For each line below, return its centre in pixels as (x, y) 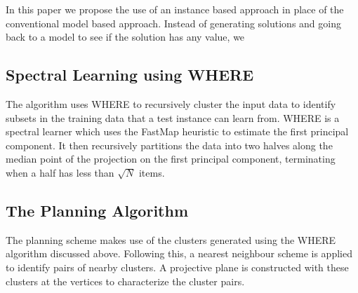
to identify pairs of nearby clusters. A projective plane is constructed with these (177, 267)
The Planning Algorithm (97, 210)
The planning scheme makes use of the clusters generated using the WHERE (171, 239)
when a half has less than (60, 172)
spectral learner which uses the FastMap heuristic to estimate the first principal (177, 131)
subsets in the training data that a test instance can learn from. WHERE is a (173, 117)
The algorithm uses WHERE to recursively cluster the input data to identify (171, 103)
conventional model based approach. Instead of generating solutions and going (173, 23)
